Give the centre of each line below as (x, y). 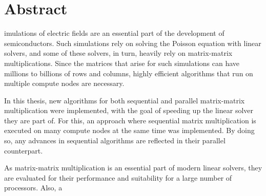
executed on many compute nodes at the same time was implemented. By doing (129, 130)
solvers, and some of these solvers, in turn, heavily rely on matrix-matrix (118, 53)
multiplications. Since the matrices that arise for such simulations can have (122, 63)
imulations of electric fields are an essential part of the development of (114, 33)
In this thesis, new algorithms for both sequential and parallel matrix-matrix (125, 100)
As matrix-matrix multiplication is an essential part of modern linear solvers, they (133, 168)
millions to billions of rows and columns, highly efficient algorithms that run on (129, 73)
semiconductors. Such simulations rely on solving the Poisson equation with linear (133, 43)
